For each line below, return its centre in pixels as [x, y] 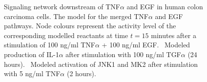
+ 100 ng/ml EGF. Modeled [146, 45]
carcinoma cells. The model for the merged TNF [76, 16]
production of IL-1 [31, 54]
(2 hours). [81, 73]
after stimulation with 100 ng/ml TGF [123, 54]
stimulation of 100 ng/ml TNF [50, 45]
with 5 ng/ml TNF [32, 73]
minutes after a [174, 35]
